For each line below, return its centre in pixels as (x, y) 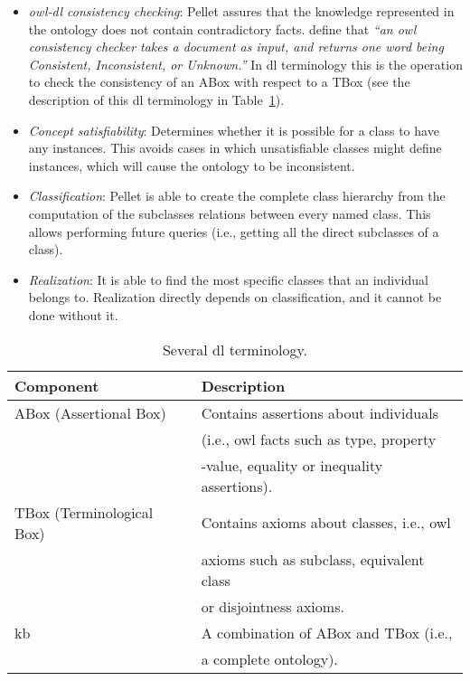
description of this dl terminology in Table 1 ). (156, 99)
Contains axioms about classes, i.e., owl (326, 522)
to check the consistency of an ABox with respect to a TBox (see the (219, 82)
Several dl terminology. (235, 349)
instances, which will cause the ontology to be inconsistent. (192, 165)
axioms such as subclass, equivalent (313, 559)
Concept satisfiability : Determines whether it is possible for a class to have (234, 130)
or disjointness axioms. (273, 606)
